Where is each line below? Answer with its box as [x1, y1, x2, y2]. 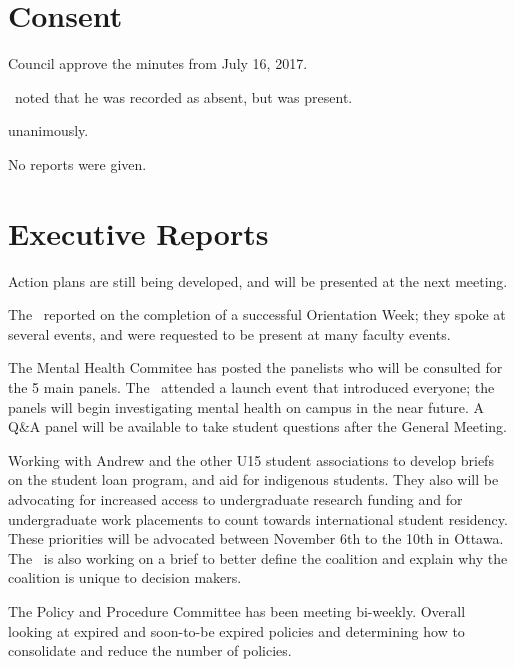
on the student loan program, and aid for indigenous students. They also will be [8, 469, 499, 490]
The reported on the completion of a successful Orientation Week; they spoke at [8, 304, 506, 325]
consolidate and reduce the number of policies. [8, 640, 292, 661]
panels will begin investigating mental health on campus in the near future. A [8, 396, 484, 417]
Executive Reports [8, 212, 269, 253]
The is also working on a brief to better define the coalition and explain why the [8, 547, 508, 568]
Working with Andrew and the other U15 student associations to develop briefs [8, 449, 494, 470]
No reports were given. [8, 153, 147, 174]
